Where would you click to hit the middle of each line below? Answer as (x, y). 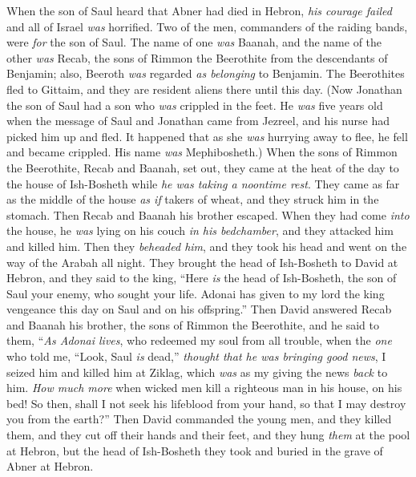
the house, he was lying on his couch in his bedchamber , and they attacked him (200, 230)
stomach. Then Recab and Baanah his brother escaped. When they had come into (208, 214)
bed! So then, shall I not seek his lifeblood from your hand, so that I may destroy (206, 403)
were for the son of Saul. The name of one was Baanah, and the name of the (194, 42)
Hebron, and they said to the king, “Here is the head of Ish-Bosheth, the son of (202, 278)
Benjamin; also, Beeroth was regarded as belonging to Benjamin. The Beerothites (206, 73)
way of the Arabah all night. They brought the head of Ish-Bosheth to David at (202, 262)
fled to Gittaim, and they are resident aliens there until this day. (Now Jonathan (204, 89)
